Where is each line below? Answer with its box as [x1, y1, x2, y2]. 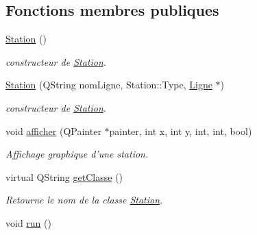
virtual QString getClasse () [5, 169, 123, 184]
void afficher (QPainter [5, 123, 101, 138]
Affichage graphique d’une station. [5, 147, 149, 161]
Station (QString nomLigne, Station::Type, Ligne [5, 77, 212, 92]
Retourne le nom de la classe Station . [5, 193, 163, 207]
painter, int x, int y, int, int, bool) [109, 123, 252, 138]
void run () [5, 215, 51, 230]
